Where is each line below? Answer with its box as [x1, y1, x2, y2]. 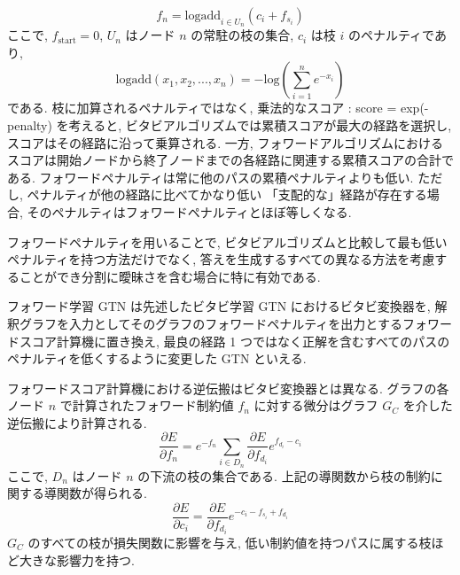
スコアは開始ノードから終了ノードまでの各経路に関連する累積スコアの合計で [7, 151, 454, 169]
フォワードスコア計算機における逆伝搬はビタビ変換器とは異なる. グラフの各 [7, 378, 449, 397]
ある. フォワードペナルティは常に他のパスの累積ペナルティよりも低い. [7, 167, 414, 186]
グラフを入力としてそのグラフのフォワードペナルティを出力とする [19, 314, 402, 332]
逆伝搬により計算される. [7, 413, 147, 431]
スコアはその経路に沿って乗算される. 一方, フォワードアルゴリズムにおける [7, 133, 443, 152]
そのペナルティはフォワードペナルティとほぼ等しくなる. [27, 202, 352, 221]
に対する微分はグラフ [253, 396, 378, 415]
